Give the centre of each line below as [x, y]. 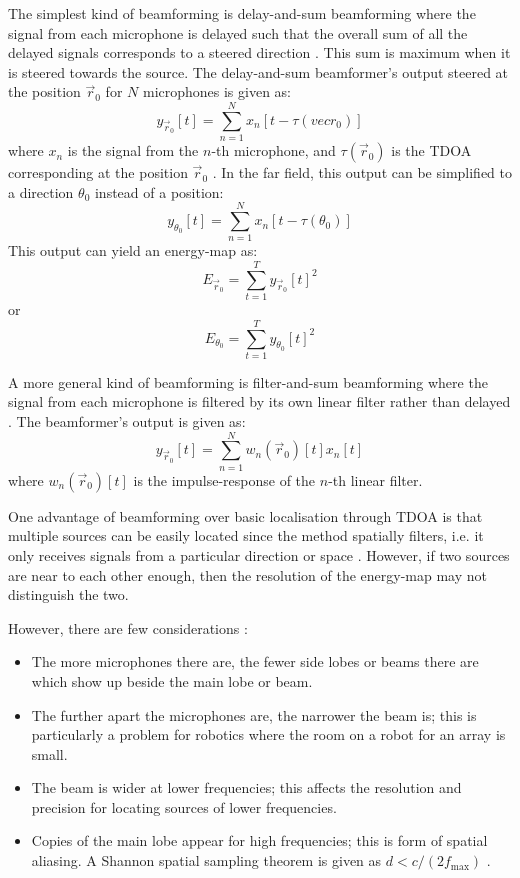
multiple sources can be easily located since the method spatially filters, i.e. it [246, 535]
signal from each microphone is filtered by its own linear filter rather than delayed [259, 401]
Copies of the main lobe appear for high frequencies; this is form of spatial [259, 840]
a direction [41, 191]
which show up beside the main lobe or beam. [172, 680]
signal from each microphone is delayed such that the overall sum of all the [238, 32]
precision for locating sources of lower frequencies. [184, 806]
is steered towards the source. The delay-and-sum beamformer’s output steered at [258, 71]
